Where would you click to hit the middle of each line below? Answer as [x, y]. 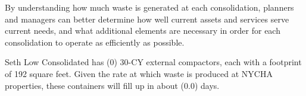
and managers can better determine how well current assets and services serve [147, 19]
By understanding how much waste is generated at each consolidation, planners [149, 7]
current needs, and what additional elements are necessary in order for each [143, 31]
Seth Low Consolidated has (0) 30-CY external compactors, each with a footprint [153, 62]
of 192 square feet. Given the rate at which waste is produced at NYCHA [139, 73]
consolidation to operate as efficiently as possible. [95, 42]
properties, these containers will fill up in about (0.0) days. [112, 85]
